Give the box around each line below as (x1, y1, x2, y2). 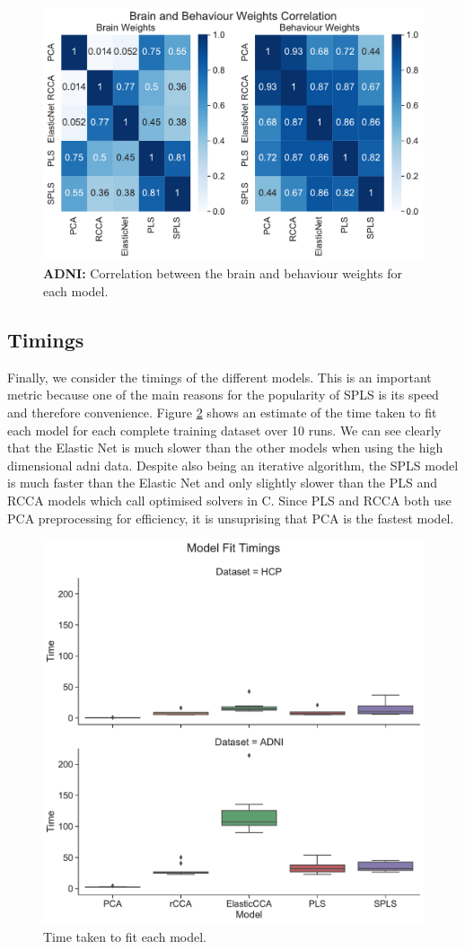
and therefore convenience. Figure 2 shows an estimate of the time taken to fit (7, 402, 437, 421)
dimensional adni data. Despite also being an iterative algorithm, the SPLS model (7, 455, 459, 474)
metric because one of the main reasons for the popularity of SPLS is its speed (7, 385, 439, 404)
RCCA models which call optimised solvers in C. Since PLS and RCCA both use (7, 490, 452, 509)
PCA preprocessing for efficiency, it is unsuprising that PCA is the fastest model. (7, 508, 454, 527)
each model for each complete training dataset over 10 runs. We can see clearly (7, 420, 442, 439)
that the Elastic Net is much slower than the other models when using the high (7, 438, 443, 457)
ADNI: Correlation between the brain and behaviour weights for (43, 264, 402, 283)
